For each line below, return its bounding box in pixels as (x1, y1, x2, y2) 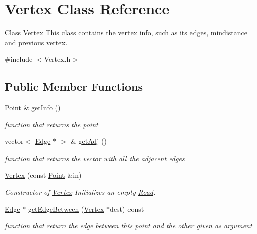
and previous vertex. (5, 37, 68, 47)
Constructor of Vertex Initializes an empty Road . (5, 187, 156, 197)
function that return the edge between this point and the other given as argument (5, 220, 252, 231)
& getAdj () (70, 136, 107, 146)
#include (5, 54, 33, 64)
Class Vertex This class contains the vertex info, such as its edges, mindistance (5, 27, 247, 38)
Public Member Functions (5, 79, 143, 94)
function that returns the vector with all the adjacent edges (5, 152, 185, 163)
